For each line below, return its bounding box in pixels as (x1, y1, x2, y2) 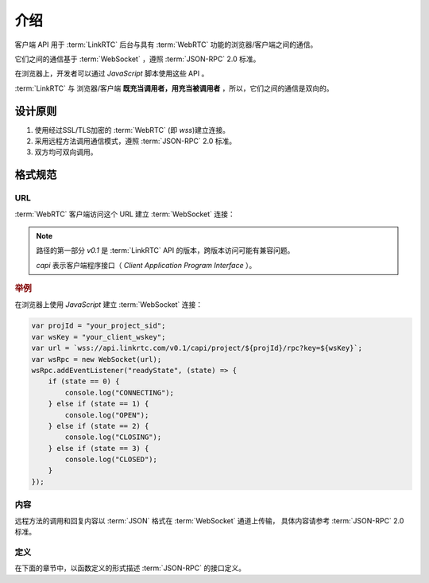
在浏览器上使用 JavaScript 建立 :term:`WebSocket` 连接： (14, 300, 203, 309)
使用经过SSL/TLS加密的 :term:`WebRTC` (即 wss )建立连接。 (34, 125, 230, 134)
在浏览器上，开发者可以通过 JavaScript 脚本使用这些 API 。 (14, 68, 209, 79)
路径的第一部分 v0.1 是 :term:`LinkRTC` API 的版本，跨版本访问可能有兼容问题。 (36, 246, 295, 255)
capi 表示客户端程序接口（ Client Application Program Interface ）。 (36, 260, 257, 270)
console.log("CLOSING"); (64, 433, 162, 441)
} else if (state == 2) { (48, 422, 149, 430)
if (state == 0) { (48, 377, 120, 386)
